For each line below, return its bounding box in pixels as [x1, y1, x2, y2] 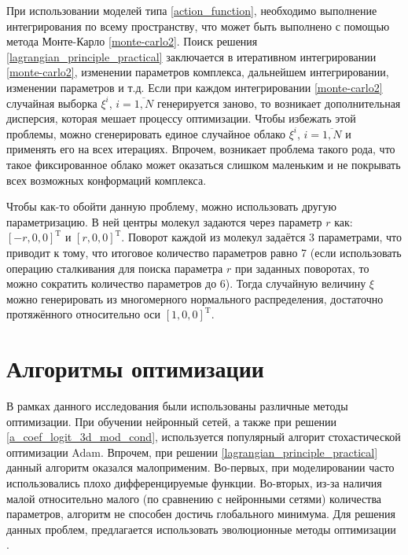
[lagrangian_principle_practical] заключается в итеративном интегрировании [6, 48, 377, 64]
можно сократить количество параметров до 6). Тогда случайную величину [6, 275, 366, 292]
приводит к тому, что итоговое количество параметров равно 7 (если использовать [6, 244, 402, 260]
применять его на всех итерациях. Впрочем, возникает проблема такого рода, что [6, 141, 395, 157]
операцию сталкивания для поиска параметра [6, 259, 223, 276]
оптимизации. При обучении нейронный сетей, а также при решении [6, 413, 337, 429]
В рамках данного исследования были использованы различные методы [6, 398, 348, 413]
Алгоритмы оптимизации [6, 352, 264, 384]
